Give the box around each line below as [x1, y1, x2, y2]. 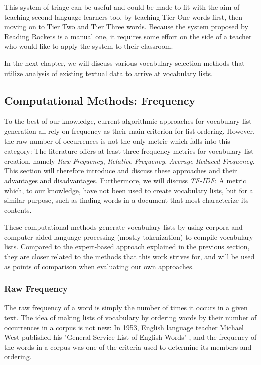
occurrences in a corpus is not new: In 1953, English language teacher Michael [4, 322, 244, 332]
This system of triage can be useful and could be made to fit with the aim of [4, 2, 240, 12]
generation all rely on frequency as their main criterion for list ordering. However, [4, 125, 255, 136]
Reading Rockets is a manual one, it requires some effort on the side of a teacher [4, 31, 252, 41]
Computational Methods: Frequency [4, 92, 196, 108]
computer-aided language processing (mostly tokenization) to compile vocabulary [4, 231, 253, 242]
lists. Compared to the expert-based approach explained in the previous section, [4, 241, 250, 252]
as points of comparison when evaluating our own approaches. [4, 261, 194, 271]
